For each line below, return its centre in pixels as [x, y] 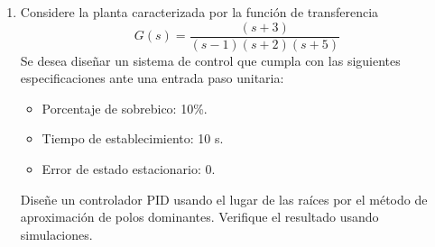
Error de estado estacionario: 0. [129, 169]
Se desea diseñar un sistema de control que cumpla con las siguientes [210, 60]
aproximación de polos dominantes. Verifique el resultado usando [199, 217]
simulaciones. [56, 234]
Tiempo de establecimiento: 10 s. [133, 138]
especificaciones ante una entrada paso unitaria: [152, 78]
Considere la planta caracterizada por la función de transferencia [199, 12]
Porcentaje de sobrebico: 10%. [125, 108]
